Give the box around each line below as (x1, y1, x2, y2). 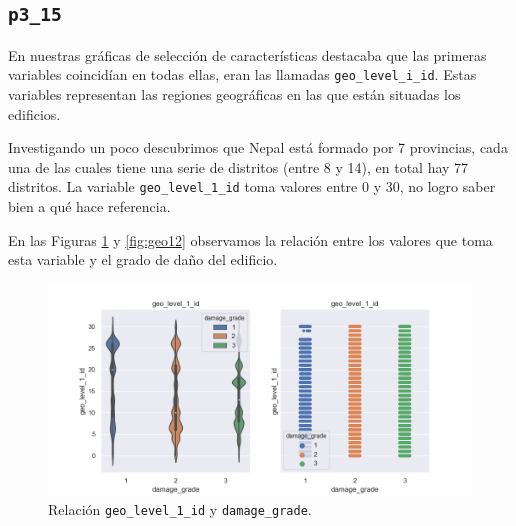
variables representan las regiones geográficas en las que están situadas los (8, 84, 461, 105)
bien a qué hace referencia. (8, 196, 171, 217)
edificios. (8, 103, 61, 124)
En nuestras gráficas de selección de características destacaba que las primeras (8, 44, 487, 65)
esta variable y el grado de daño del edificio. (8, 249, 278, 270)
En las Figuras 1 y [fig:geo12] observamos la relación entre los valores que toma (8, 229, 493, 250)
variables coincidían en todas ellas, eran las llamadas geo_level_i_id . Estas (8, 64, 477, 85)
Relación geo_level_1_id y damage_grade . (48, 499, 312, 520)
